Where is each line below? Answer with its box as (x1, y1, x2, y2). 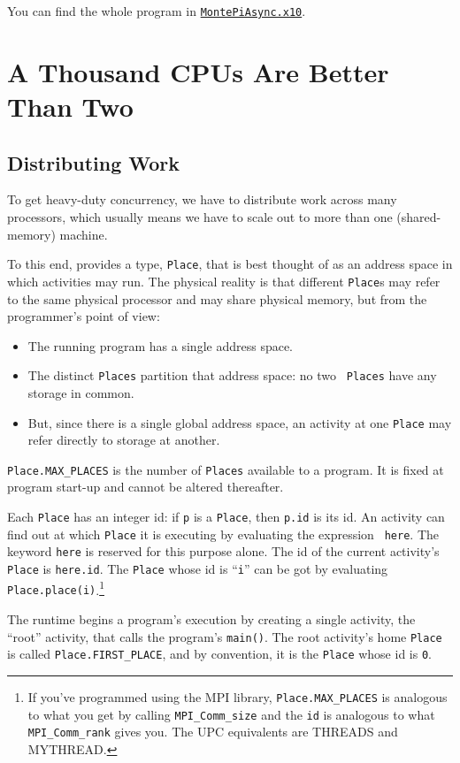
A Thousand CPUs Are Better (7, 53, 389, 89)
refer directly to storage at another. (27, 431, 220, 449)
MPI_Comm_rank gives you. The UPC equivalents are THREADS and (27, 722, 398, 741)
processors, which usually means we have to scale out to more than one (7, 208, 393, 226)
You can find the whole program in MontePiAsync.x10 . (7, 2, 306, 19)
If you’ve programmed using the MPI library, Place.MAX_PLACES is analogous (27, 687, 448, 706)
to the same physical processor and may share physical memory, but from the (7, 289, 427, 308)
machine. (59, 225, 108, 243)
